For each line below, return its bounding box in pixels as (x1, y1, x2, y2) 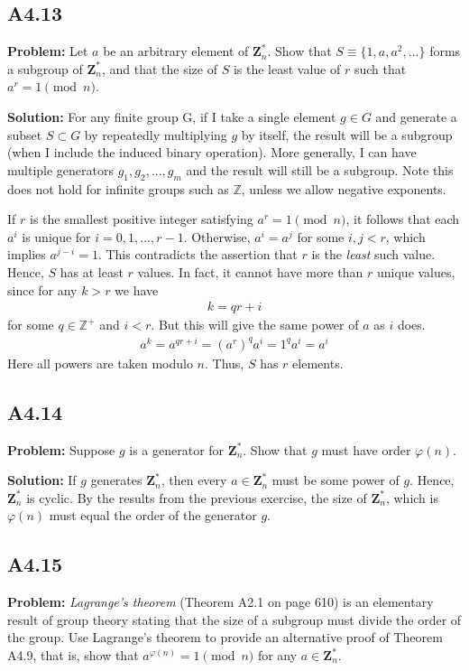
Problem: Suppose (7, 440, 115, 459)
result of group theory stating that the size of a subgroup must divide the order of (7, 610, 462, 629)
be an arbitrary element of (103, 42, 249, 61)
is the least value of (233, 59, 341, 78)
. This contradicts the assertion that (97, 245, 298, 264)
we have (115, 280, 159, 299)
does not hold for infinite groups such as (7, 179, 229, 198)
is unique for (22, 227, 91, 246)
